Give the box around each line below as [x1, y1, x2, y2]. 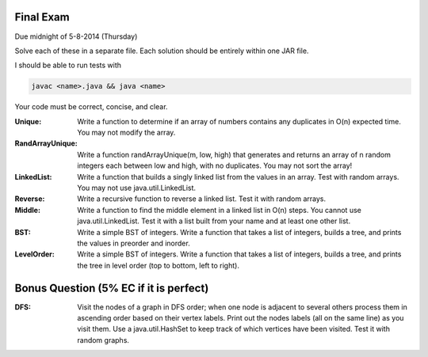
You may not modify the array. [77, 127, 176, 138]
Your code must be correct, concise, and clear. [14, 102, 168, 112]
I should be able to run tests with [14, 60, 122, 70]
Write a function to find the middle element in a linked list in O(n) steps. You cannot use [77, 205, 362, 215]
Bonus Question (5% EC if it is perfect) [14, 281, 209, 294]
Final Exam [14, 10, 71, 24]
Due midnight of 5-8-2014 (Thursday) [14, 32, 138, 41]
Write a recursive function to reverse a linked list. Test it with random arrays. [77, 194, 327, 203]
